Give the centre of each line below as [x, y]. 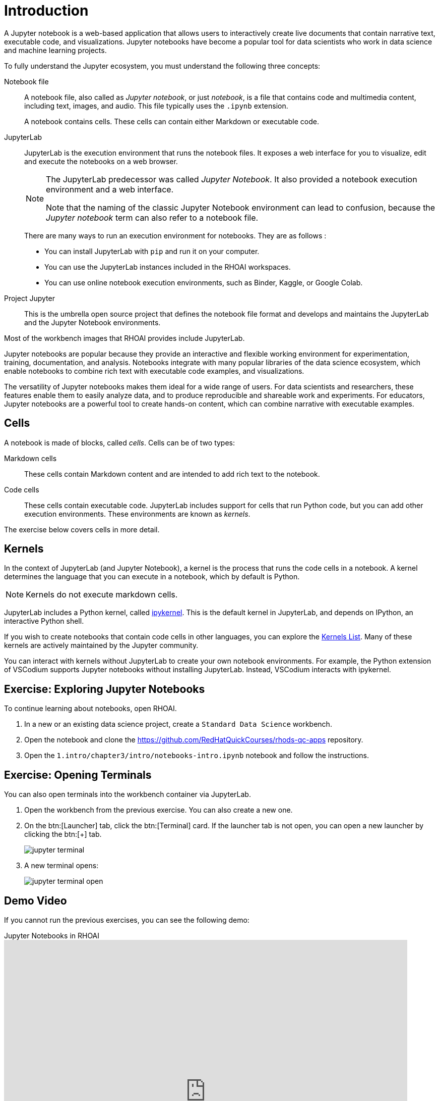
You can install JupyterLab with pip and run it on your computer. [152, 251]
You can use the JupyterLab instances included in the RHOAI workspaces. [168, 267]
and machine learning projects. [55, 50]
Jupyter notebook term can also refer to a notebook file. [152, 217]
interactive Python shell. [44, 621]
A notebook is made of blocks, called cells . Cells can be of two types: [120, 442]
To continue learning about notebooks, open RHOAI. [90, 709]
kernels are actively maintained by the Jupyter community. [101, 645]
